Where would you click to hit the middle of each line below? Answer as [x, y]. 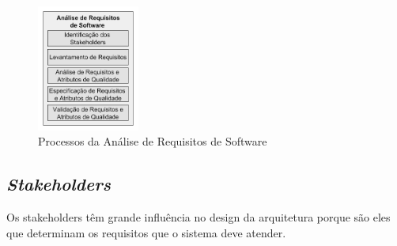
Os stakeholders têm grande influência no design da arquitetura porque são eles [198, 217]
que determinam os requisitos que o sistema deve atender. [146, 232]
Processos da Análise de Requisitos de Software [153, 141]
